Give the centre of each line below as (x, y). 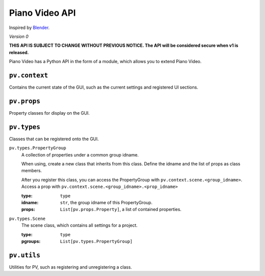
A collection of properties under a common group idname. (80, 154)
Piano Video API (42, 13)
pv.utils (25, 255)
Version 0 (19, 36)
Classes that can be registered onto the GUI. (54, 139)
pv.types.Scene (27, 218)
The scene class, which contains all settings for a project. (79, 225)
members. (32, 171)
